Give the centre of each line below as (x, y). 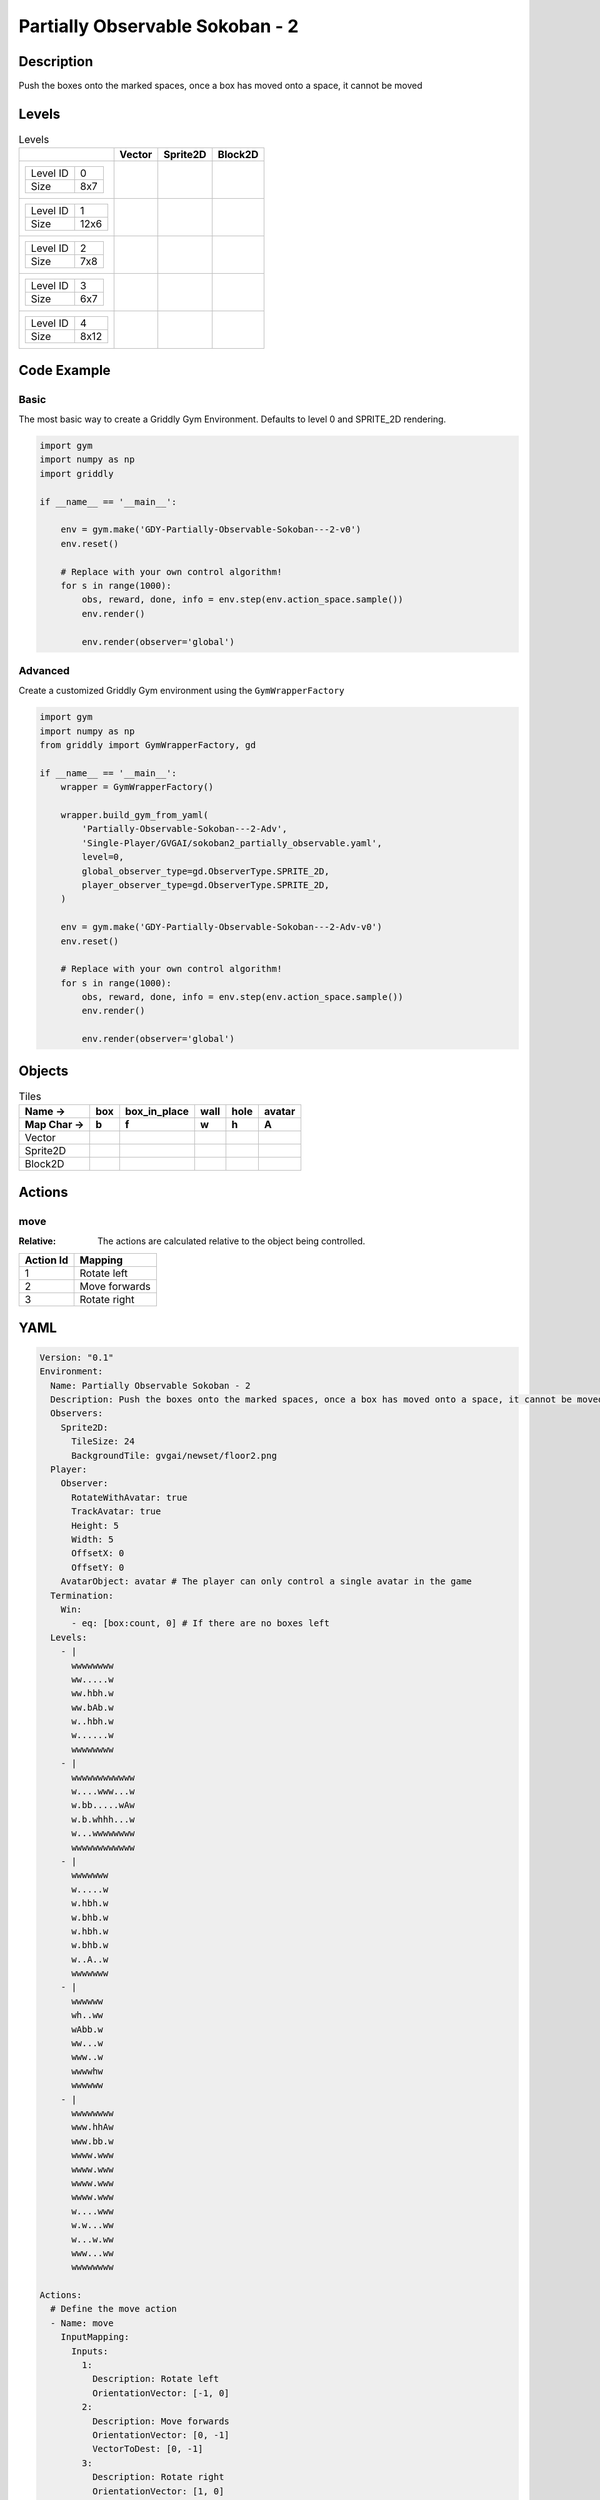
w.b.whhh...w (103, 1819)
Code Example (64, 370)
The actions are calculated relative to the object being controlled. (231, 1241)
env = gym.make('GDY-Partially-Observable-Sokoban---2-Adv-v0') (221, 927)
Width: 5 (92, 1539)
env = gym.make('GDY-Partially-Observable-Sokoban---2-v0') (211, 529)
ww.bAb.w (92, 1707)
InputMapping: (95, 2337)
